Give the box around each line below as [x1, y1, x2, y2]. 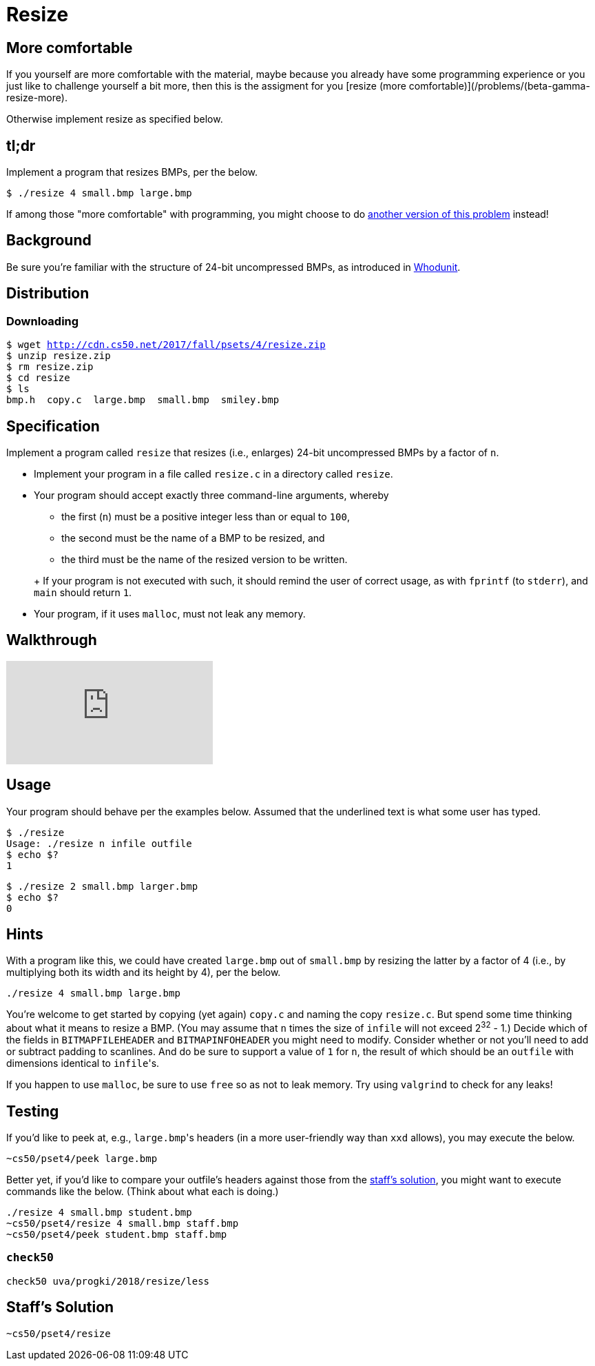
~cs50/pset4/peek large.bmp [6, 1152, 158, 1164]
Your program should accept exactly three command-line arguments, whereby [34, 489, 389, 501]
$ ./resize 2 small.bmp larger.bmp [6, 880, 198, 892]
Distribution [6, 285, 90, 303]
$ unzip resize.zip [6, 350, 111, 362]
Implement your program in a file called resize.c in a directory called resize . [34, 467, 393, 480]
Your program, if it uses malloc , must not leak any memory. [34, 607, 306, 620]
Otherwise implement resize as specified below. [6, 113, 223, 125]
